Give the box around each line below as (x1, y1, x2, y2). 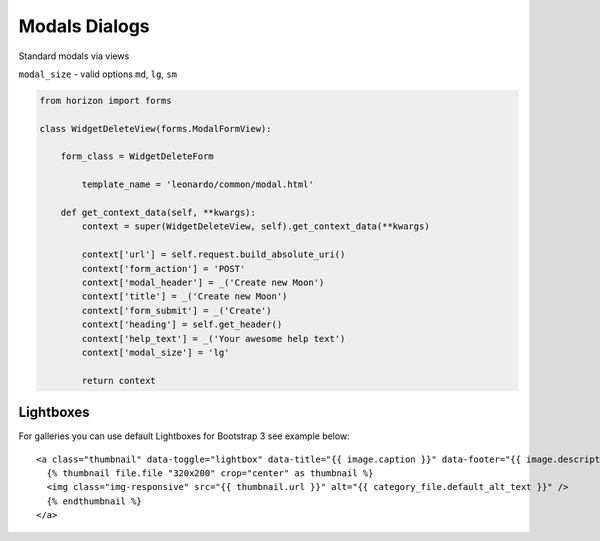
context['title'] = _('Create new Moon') (81, 291, 288, 302)
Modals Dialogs (18, 15, 150, 37)
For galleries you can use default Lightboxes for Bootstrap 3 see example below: (18, 430, 350, 442)
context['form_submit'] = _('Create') (81, 305, 272, 316)
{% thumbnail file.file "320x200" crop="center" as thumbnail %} (46, 468, 374, 479)
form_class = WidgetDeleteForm (60, 151, 214, 162)
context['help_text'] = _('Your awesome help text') (81, 333, 346, 344)
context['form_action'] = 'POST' (81, 263, 246, 274)
